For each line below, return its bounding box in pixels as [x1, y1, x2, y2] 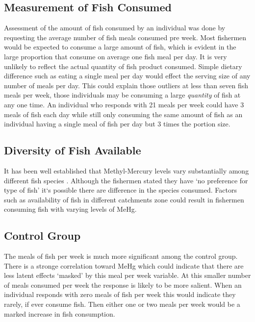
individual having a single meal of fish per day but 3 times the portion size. [4, 119, 230, 129]
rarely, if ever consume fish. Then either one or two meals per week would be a [4, 299, 240, 309]
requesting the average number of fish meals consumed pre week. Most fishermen [4, 32, 247, 42]
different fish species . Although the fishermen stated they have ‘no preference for [4, 175, 248, 185]
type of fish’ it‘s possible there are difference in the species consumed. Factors [4, 185, 237, 195]
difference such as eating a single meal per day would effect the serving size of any [4, 71, 251, 81]
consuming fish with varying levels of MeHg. [4, 204, 137, 214]
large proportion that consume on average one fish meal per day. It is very [4, 51, 227, 61]
